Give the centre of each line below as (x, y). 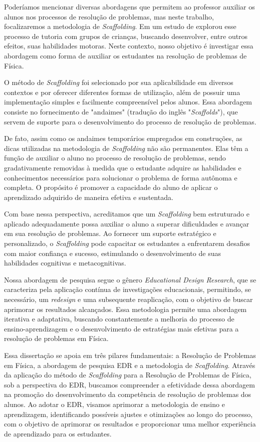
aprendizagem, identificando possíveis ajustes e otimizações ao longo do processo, (128, 414)
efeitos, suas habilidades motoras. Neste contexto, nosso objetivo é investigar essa (129, 46)
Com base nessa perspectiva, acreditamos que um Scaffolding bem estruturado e (127, 214)
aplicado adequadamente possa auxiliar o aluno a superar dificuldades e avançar (127, 223)
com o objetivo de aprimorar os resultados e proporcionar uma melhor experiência (130, 424)
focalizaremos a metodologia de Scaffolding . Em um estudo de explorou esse (120, 26)
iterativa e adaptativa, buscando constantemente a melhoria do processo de (119, 319)
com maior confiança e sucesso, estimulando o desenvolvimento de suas (112, 253)
